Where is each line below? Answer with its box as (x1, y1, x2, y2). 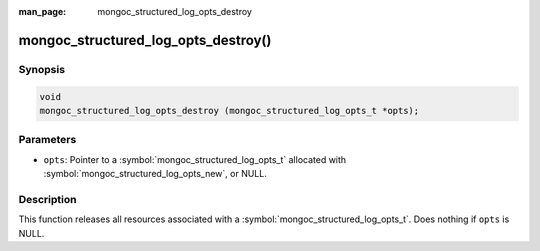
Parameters (18, 133, 77, 147)
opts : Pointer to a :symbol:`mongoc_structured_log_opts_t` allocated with (43, 153, 347, 165)
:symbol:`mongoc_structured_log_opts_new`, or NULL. (43, 168, 267, 180)
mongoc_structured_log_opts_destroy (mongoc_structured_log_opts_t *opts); (39, 105, 420, 116)
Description (18, 192, 77, 206)
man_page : (18, 6, 67, 17)
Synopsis (18, 62, 65, 76)
